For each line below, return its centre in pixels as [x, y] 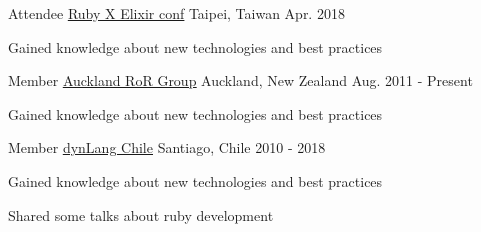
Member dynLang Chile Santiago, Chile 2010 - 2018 [167, 147]
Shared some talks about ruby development [141, 214]
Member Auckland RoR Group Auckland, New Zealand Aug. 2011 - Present [240, 80]
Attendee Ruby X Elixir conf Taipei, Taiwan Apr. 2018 [176, 13]
